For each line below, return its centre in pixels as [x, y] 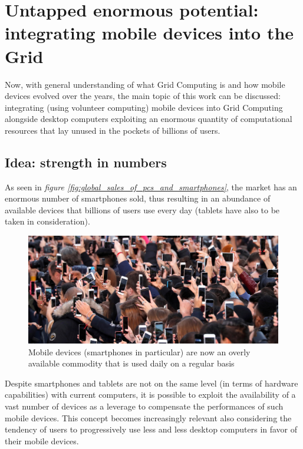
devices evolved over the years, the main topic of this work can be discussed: [143, 96]
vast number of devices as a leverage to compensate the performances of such [144, 406]
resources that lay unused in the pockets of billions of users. [113, 130]
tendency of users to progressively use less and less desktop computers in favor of [151, 429]
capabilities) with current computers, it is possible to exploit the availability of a [150, 394]
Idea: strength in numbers [86, 162]
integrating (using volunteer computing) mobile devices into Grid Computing [144, 107]
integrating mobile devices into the [149, 33]
